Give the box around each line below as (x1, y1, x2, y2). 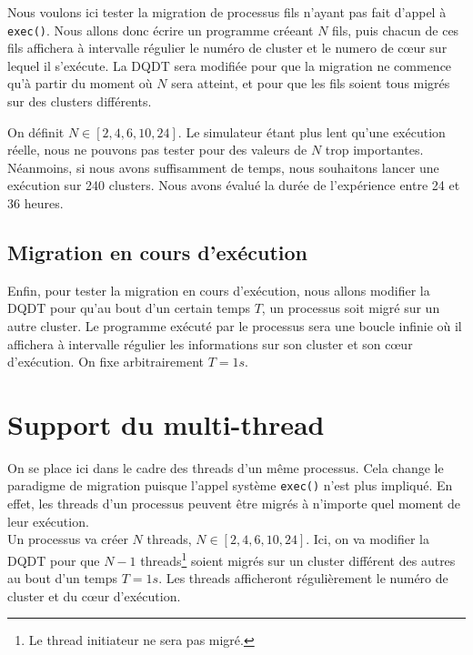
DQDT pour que (7, 550, 100, 569)
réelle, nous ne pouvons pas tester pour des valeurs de (7, 140, 307, 159)
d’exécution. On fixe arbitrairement (7, 352, 204, 371)
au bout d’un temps (7, 569, 118, 588)
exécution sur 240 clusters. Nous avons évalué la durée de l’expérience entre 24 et (7, 176, 460, 195)
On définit (7, 122, 65, 141)
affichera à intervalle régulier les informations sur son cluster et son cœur (7, 334, 413, 353)
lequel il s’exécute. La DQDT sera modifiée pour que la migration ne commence (7, 55, 452, 75)
